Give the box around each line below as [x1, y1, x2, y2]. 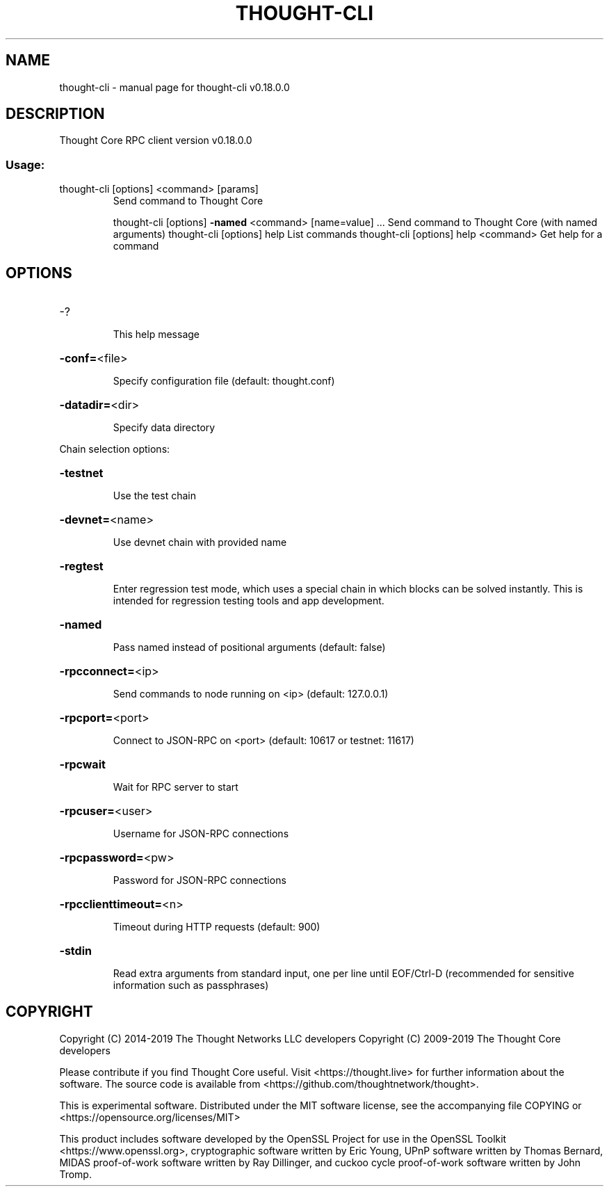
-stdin [59, 944, 92, 958]
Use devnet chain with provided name [113, 536, 287, 549]
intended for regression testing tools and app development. [113, 595, 384, 607]
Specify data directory [113, 421, 216, 434]
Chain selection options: [59, 443, 170, 456]
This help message [113, 328, 200, 341]
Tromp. [59, 1168, 92, 1180]
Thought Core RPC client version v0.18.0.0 [59, 134, 252, 147]
